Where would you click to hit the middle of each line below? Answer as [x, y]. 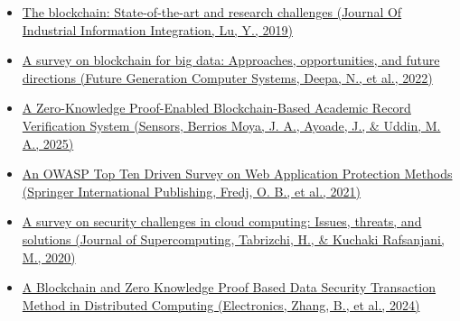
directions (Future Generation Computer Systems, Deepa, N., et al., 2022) [227, 77]
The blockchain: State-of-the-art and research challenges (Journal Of [212, 12]
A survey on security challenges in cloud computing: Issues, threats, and [222, 221]
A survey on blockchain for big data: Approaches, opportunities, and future [231, 60]
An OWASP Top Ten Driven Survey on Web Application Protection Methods [237, 174]
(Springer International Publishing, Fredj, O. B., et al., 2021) [192, 191]
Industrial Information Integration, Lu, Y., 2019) [157, 29]
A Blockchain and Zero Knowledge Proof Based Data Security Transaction [229, 287]
